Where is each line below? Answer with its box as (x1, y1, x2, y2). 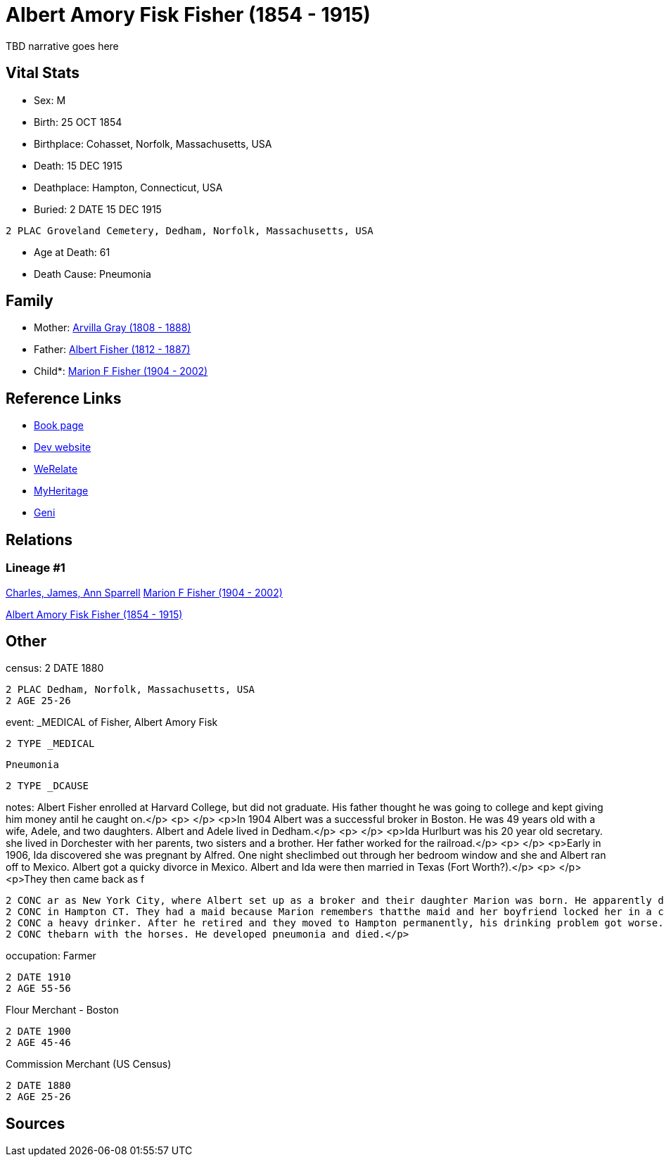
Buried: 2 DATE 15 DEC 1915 (34, 203, 162, 215)
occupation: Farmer (6, 950, 96, 962)
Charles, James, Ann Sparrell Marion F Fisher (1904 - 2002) (6, 586, 283, 599)
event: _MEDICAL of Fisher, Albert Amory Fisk (6, 716, 218, 729)
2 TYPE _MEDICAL (6, 738, 95, 750)
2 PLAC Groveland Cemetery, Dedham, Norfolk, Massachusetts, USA (6, 224, 373, 236)
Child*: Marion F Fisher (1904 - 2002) (34, 365, 208, 378)
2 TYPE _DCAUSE (6, 780, 89, 792)
